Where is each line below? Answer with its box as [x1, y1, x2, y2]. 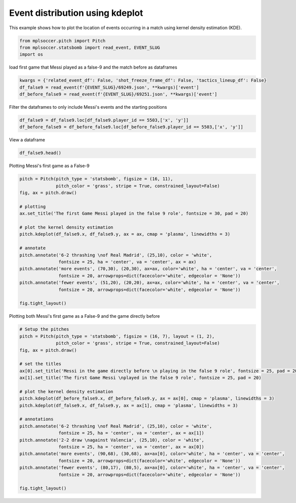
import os [19, 52, 43, 57]
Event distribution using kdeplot [9, 7, 143, 18]
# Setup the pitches [19, 327, 69, 332]
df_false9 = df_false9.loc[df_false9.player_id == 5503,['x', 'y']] [19, 118, 189, 123]
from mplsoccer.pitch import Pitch [19, 38, 106, 43]
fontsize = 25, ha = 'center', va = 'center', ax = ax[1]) [58, 430, 205, 436]
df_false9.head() [19, 150, 62, 156]
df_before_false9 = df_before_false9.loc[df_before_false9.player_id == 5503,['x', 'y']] [19, 124, 244, 130]
